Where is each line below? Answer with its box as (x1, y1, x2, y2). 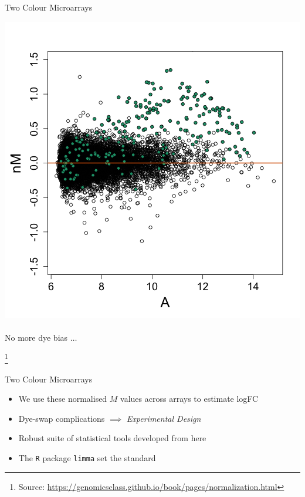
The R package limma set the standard (18, 452, 156, 464)
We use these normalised (18, 392, 107, 405)
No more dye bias (5, 331, 68, 343)
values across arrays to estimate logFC (120, 392, 259, 405)
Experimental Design (126, 412, 201, 424)
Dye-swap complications (18, 412, 105, 424)
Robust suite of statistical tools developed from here (18, 432, 206, 444)
